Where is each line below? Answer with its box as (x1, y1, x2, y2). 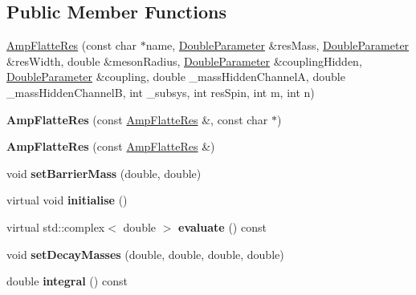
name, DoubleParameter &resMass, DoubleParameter (145, 37, 410, 54)
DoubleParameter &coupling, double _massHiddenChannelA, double (6, 68, 345, 85)
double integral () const (6, 273, 128, 289)
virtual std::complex (6, 218, 105, 235)
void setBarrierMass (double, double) (6, 164, 202, 181)
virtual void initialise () (6, 192, 128, 208)
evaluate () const (178, 218, 267, 235)
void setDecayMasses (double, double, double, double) (6, 245, 284, 262)
